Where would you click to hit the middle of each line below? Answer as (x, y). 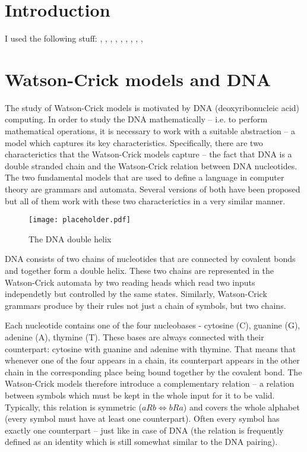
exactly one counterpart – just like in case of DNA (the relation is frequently (144, 430)
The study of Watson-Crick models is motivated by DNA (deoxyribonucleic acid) (152, 107)
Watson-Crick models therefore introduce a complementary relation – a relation (150, 383)
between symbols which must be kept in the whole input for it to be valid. (140, 395)
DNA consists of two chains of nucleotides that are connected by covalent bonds (150, 259)
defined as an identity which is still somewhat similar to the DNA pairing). (141, 442)
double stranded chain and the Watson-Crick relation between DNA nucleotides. (151, 165)
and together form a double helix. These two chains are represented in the (140, 271)
